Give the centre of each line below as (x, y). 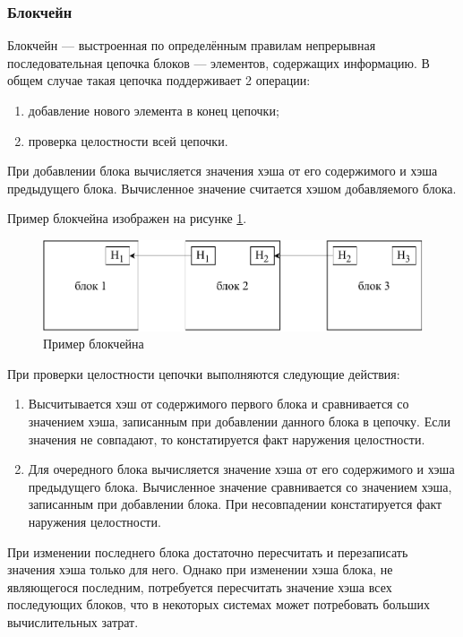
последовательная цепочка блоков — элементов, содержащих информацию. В (219, 62)
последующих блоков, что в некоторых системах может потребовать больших (219, 604)
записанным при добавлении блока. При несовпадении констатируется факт (235, 504)
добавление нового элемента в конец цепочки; (154, 110)
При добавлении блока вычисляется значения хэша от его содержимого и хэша (223, 171)
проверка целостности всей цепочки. (128, 140)
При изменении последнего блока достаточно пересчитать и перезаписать (208, 551)
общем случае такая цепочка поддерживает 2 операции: (159, 80)
